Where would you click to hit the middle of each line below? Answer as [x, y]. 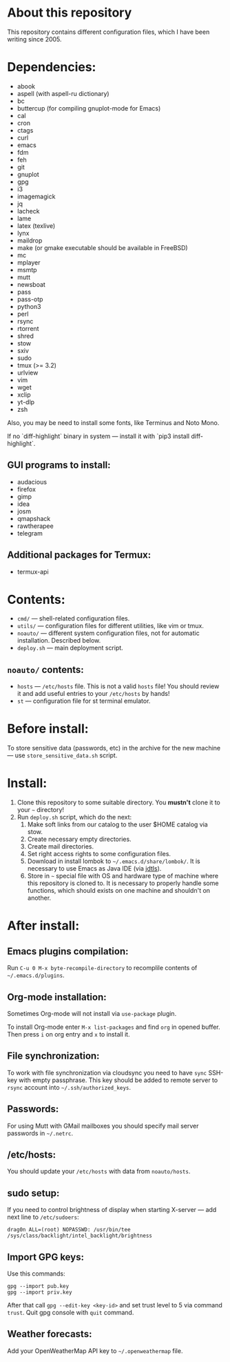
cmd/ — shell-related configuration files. [73, 618]
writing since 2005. [34, 39]
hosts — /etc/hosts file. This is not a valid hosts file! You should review [118, 686]
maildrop [30, 240]
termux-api [33, 571]
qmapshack [34, 518]
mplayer [29, 262]
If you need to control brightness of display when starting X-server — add [112, 1210]
